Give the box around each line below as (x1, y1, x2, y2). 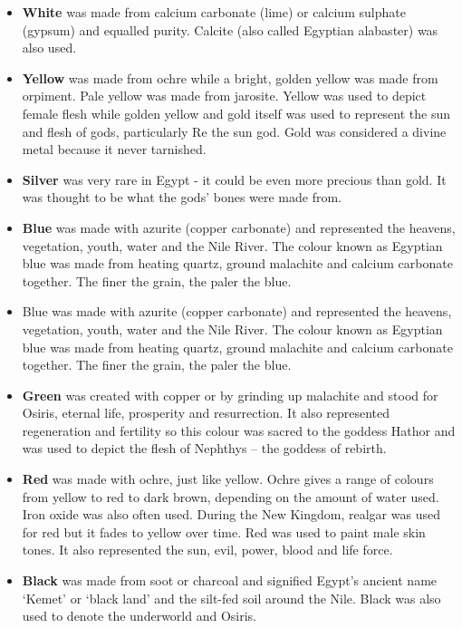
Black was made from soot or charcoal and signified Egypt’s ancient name (22, 571, 438, 590)
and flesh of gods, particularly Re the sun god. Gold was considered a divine (22, 121, 447, 140)
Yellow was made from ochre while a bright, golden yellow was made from (22, 68, 438, 87)
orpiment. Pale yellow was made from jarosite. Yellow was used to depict (22, 86, 427, 105)
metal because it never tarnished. (22, 140, 207, 159)
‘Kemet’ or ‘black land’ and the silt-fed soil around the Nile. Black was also (22, 588, 441, 607)
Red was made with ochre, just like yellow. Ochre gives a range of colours (22, 469, 434, 488)
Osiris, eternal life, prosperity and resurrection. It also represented (22, 403, 390, 422)
